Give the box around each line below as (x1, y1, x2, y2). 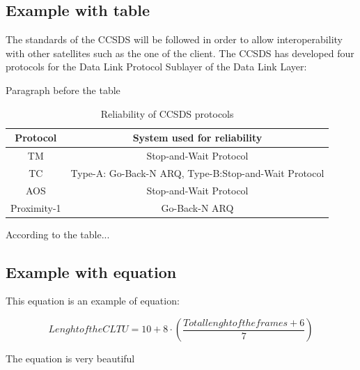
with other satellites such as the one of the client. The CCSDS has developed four (6, 45, 354, 60)
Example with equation (6, 261, 177, 282)
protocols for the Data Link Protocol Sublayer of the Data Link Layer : (6, 59, 307, 74)
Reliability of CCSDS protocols (100, 106, 234, 121)
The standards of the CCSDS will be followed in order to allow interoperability (6, 32, 343, 47)
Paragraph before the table (6, 82, 120, 97)
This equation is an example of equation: (6, 293, 180, 308)
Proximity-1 (10, 200, 61, 215)
